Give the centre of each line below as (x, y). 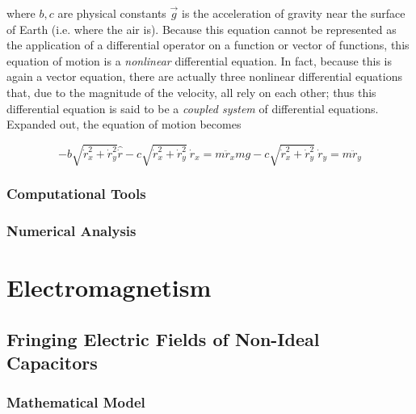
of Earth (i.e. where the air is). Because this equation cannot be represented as (202, 29)
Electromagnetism (109, 287)
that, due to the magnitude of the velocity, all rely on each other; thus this (191, 92)
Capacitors (52, 363)
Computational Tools (76, 194)
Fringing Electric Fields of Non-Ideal (163, 338)
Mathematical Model (76, 402)
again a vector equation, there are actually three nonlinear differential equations (204, 76)
